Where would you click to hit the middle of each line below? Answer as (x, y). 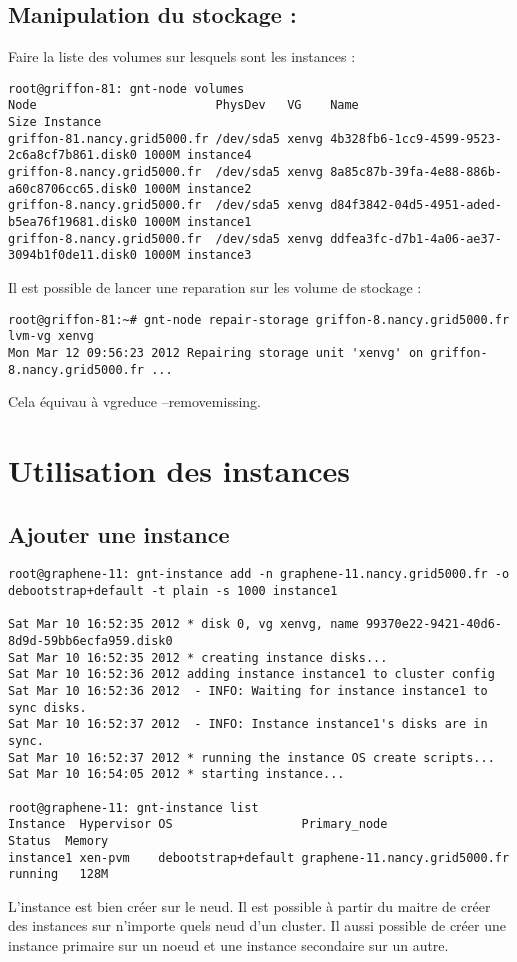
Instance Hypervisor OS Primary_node (198, 824)
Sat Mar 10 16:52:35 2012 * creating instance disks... (198, 657)
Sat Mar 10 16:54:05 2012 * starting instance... (176, 774)
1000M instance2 (198, 188)
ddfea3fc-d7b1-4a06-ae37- (416, 238)
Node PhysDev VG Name (183, 105)
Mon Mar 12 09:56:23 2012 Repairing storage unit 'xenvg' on (216, 352)
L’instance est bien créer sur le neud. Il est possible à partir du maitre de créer (249, 905)
